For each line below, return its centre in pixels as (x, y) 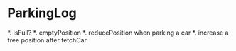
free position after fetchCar (47, 40)
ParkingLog (42, 13)
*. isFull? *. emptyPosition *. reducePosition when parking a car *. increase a (118, 33)
